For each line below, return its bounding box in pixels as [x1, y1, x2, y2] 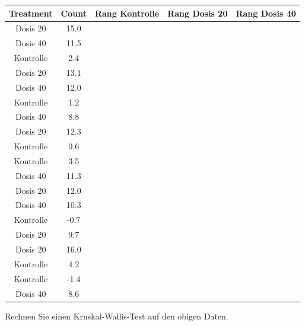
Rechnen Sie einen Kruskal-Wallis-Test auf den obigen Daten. [5, 309, 228, 322]
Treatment [9, 7, 53, 19]
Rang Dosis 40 [236, 7, 296, 19]
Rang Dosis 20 [167, 7, 228, 19]
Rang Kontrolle [94, 7, 160, 19]
